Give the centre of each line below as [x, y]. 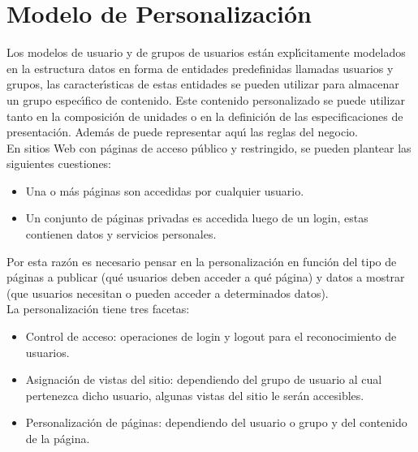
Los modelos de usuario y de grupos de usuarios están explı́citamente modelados [206, 52]
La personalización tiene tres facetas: [98, 309]
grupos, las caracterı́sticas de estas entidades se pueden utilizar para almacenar [203, 84]
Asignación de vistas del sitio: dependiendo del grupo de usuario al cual [204, 379]
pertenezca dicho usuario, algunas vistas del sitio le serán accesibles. [195, 395]
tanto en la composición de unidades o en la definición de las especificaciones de [205, 116]
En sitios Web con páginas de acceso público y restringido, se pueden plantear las [209, 147]
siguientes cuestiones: [59, 164]
